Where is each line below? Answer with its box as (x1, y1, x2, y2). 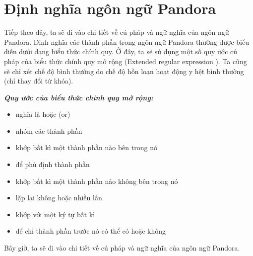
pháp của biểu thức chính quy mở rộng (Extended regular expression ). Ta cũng (4, 56, 247, 66)
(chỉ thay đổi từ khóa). (4, 76, 73, 86)
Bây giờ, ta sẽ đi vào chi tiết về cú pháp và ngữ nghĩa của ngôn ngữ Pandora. (4, 243, 240, 253)
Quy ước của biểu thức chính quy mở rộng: (4, 92, 153, 102)
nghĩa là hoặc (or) (15, 109, 70, 119)
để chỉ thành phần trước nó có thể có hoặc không (15, 226, 166, 236)
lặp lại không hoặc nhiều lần (15, 192, 102, 203)
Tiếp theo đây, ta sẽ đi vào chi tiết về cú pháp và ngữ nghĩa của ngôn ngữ (4, 27, 229, 37)
